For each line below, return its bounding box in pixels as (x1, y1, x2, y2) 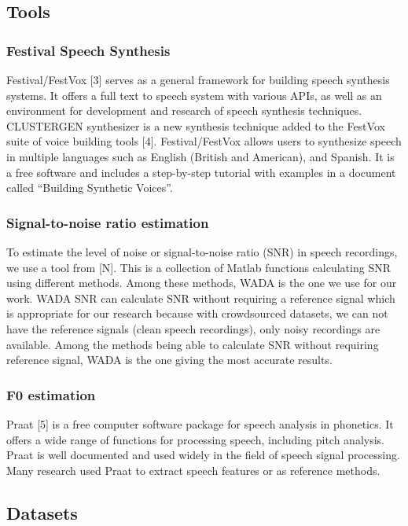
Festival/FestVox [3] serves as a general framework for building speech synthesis (6, 72, 390, 87)
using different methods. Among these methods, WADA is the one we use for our (6, 274, 397, 291)
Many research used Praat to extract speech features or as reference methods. (6, 462, 380, 478)
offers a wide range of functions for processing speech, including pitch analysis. (6, 431, 384, 447)
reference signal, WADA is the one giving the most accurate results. (6, 351, 333, 368)
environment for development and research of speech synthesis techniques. (6, 102, 362, 119)
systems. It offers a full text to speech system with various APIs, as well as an (6, 86, 382, 103)
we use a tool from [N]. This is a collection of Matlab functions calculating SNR (6, 259, 391, 275)
